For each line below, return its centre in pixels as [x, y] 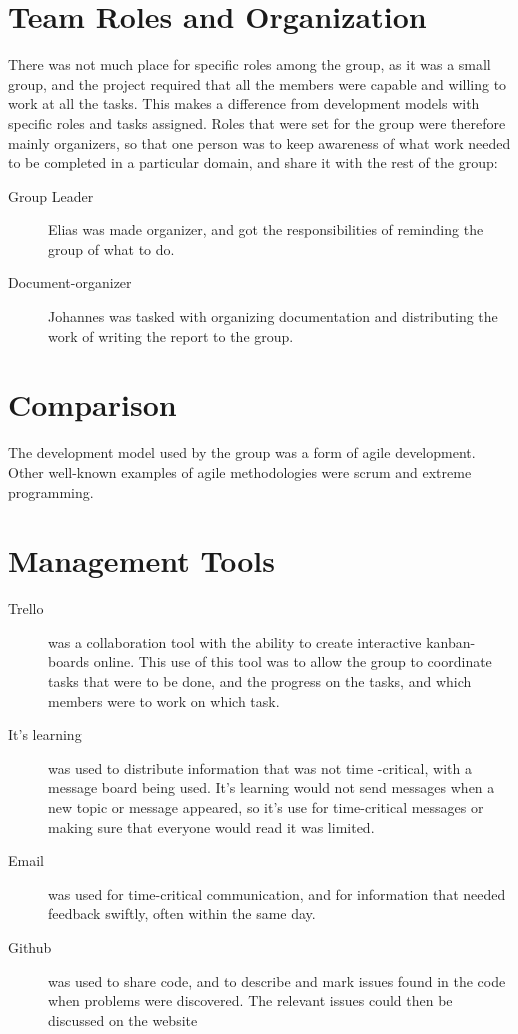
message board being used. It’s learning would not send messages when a [271, 787]
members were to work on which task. [164, 700]
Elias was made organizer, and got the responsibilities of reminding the [266, 229]
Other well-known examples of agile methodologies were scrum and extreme [240, 471]
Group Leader [51, 195]
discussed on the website [123, 1019]
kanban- [451, 641]
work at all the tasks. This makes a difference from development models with [244, 103]
